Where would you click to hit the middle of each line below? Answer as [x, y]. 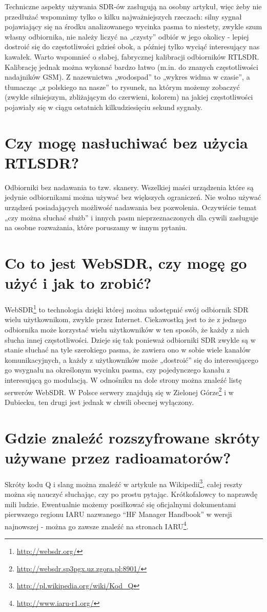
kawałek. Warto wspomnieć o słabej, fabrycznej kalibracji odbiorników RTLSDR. [132, 56]
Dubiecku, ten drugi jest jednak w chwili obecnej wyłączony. [99, 402]
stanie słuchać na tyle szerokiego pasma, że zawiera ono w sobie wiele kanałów [128, 350]
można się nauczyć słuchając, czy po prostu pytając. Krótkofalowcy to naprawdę [131, 494]
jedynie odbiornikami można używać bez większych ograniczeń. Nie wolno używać [133, 197]
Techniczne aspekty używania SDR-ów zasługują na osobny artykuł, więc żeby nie [133, 6]
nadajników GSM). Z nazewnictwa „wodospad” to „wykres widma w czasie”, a [127, 77]
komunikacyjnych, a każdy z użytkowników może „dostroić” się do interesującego [131, 359]
